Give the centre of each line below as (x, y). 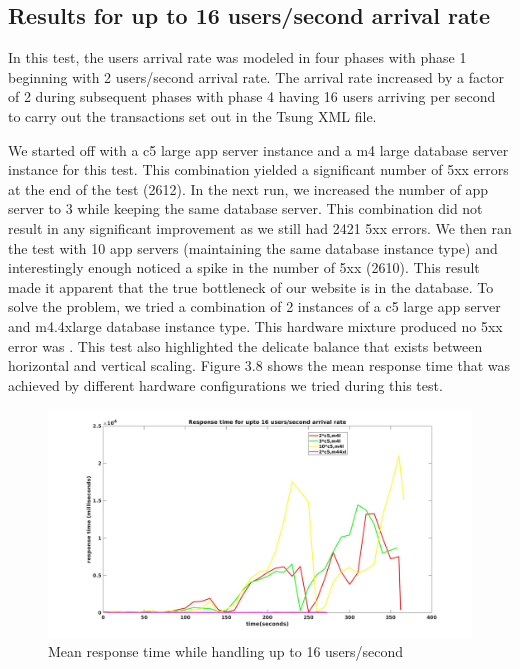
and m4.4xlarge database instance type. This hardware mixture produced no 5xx (255, 325)
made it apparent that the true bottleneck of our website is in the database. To (251, 286)
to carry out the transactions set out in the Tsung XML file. (192, 115)
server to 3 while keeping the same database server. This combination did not (245, 208)
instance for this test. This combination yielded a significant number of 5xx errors (258, 169)
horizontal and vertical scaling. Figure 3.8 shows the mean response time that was (259, 365)
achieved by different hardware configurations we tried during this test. (225, 384)
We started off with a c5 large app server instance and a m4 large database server (258, 149)
